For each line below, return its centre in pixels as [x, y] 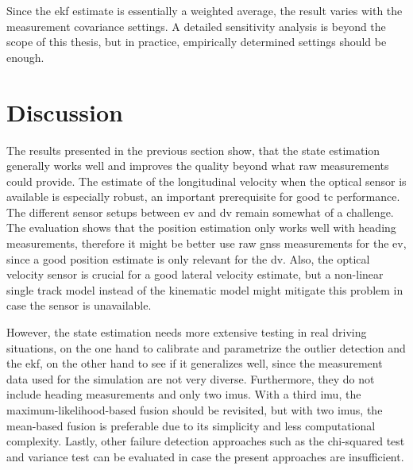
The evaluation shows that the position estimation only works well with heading [201, 227]
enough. [25, 57]
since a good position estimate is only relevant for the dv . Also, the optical [188, 258]
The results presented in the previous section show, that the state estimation [193, 150]
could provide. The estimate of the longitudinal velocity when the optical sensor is [206, 181]
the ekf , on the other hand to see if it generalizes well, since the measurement [195, 363]
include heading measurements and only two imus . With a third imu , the [184, 394]
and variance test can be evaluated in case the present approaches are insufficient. [205, 456]
